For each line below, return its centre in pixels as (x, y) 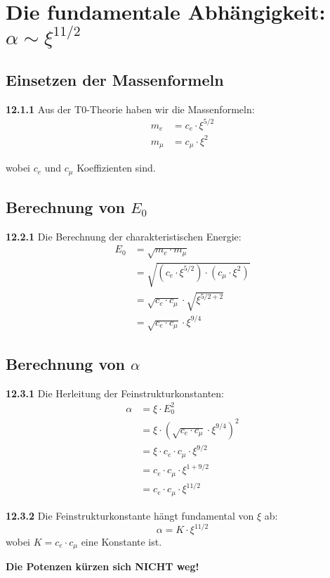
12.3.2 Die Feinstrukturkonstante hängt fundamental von (130, 515)
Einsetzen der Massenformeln (115, 79)
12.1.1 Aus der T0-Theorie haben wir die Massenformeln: (130, 109)
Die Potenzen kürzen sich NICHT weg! (103, 566)
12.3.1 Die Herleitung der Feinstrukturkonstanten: (115, 393)
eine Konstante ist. (121, 541)
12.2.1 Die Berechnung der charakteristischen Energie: (124, 236)
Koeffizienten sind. (116, 168)
